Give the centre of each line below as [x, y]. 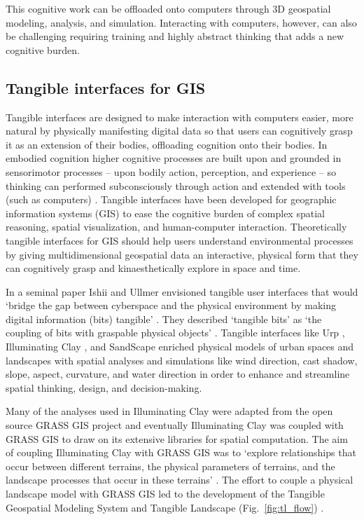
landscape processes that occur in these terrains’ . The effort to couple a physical [180, 480]
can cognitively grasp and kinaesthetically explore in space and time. [153, 268]
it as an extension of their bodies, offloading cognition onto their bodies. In [167, 144]
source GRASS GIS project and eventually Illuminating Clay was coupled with [175, 425]
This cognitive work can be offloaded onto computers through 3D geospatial [168, 8]
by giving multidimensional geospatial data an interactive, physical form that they [182, 254]
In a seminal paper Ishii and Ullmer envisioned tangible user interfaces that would [182, 291]
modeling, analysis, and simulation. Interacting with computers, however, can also [181, 22]
